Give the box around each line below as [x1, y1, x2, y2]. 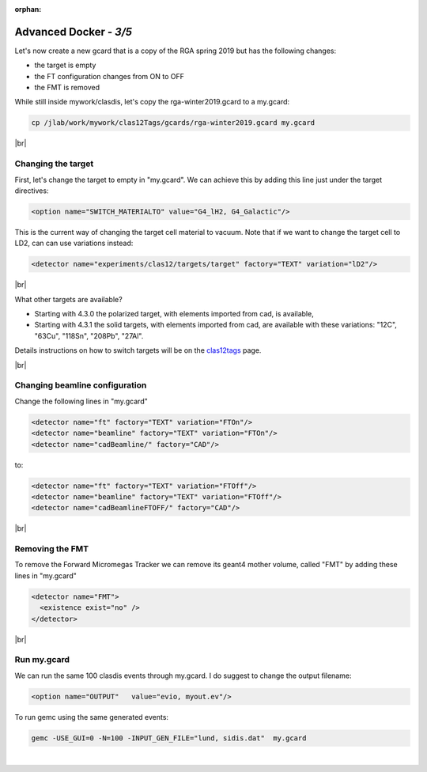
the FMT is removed [34, 83, 100, 93]
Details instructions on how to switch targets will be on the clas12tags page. [14, 346, 262, 355]
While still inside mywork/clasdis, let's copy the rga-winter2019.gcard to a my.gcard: [14, 97, 290, 107]
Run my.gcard [14, 654, 70, 665]
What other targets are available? [14, 294, 123, 304]
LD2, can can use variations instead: [14, 238, 134, 248]
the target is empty [34, 60, 96, 70]
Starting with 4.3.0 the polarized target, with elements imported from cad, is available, [34, 309, 314, 319]
